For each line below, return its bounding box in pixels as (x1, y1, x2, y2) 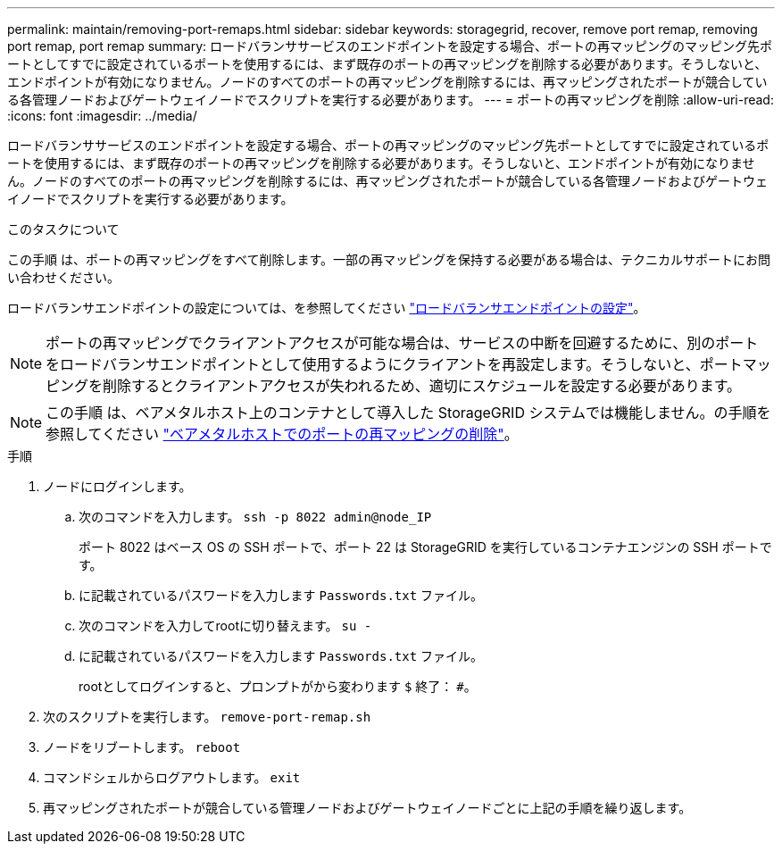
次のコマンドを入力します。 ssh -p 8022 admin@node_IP (79, 509, 432, 524)
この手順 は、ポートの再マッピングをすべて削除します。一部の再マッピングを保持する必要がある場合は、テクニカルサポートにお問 (7, 252, 770, 267)
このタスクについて (7, 221, 120, 237)
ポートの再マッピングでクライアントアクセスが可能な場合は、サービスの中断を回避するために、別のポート (46, 334, 759, 352)
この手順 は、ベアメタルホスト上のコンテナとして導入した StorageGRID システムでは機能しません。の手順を (46, 404, 771, 421)
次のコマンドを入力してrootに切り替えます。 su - (79, 618, 372, 633)
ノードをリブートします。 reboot (43, 739, 241, 755)
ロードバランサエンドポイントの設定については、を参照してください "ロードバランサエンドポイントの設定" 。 (7, 300, 646, 315)
